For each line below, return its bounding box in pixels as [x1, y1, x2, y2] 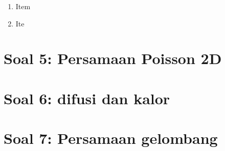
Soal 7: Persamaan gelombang [4, 128, 218, 148]
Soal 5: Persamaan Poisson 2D [4, 48, 222, 69]
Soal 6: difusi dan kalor [4, 87, 170, 108]
